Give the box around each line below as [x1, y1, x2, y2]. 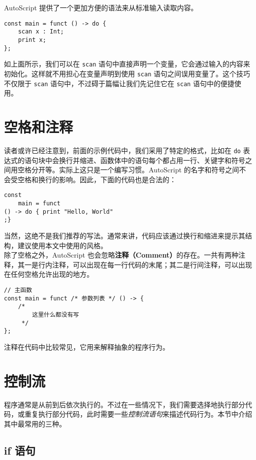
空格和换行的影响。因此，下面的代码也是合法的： [17, 174, 176, 184]
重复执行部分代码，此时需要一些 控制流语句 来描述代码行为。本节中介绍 [24, 409, 252, 419]
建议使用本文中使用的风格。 [17, 240, 107, 250]
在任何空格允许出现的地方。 [4, 269, 94, 279]
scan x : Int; [18, 28, 64, 35]
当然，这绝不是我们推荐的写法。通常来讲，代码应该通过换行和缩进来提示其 [4, 230, 245, 240]
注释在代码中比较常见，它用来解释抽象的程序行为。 [4, 341, 169, 352]
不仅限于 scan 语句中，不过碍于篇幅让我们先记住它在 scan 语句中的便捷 [4, 78, 234, 88]
